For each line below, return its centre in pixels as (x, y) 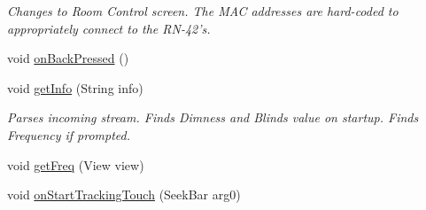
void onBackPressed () (68, 58)
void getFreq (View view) (76, 164)
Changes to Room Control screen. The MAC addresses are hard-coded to (203, 11)
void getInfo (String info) (75, 87)
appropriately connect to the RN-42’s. (109, 28)
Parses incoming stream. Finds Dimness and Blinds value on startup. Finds (213, 117)
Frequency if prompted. (69, 134)
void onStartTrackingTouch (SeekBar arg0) (124, 194)
